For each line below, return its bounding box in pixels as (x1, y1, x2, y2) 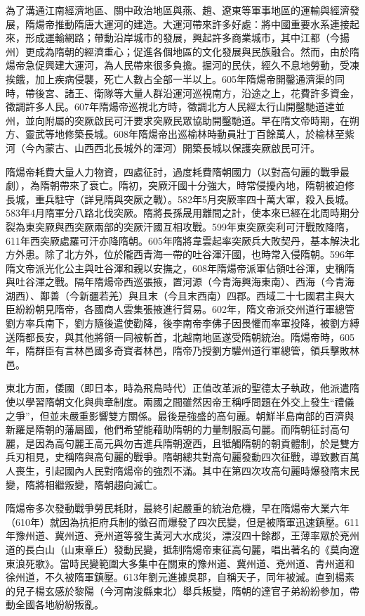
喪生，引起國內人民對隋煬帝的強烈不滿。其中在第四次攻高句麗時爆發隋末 (15, 463, 350, 477)
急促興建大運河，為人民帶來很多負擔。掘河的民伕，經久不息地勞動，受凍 (25, 58, 359, 72)
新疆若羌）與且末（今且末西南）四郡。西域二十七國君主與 (79, 288, 345, 302)
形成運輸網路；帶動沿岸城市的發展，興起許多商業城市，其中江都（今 (25, 30, 340, 45)
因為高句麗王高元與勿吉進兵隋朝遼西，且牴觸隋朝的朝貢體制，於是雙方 (34, 435, 359, 450)
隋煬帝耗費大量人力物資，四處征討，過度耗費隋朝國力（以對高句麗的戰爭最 (6, 164, 350, 179)
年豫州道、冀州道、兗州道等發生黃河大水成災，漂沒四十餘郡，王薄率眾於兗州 (6, 528, 359, 543)
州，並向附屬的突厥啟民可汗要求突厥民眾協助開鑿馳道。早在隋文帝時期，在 (6, 113, 350, 127)
